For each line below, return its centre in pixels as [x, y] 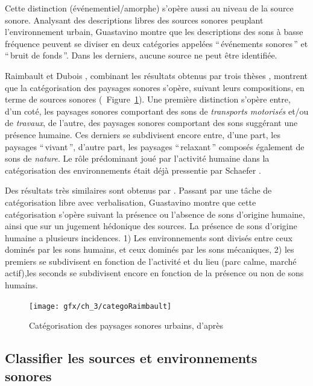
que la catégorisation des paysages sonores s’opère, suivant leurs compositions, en [155, 87]
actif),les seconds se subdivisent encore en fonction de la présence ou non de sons [154, 273]
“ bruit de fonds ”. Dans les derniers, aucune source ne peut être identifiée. [141, 55]
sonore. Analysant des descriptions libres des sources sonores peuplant [134, 20]
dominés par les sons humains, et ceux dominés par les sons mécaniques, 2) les [150, 249]
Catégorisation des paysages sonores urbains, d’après [126, 325]
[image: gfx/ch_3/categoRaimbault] [100, 306]
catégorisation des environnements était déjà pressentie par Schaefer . [133, 170]
